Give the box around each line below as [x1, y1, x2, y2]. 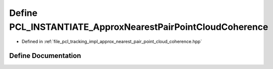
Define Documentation [9, 52, 81, 60]
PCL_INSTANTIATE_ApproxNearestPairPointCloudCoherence [9, 21, 269, 32]
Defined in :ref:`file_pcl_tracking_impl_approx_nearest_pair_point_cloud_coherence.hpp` [21, 39, 202, 45]
